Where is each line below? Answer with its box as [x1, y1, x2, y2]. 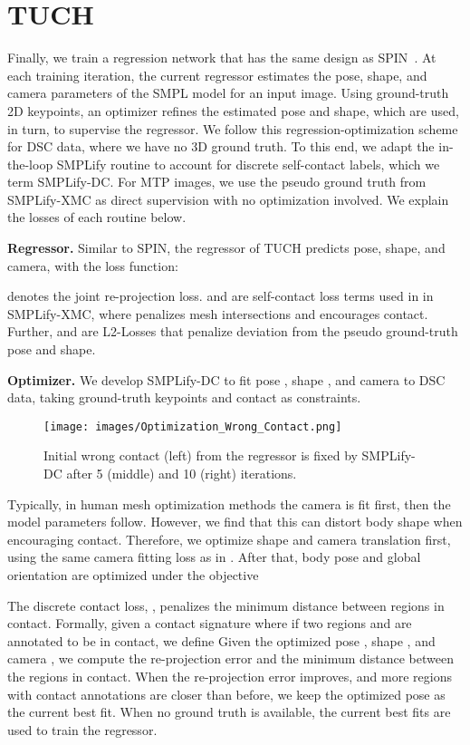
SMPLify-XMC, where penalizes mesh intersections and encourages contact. [7, 304, 428, 323]
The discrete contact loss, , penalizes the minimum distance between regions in [7, 595, 445, 614]
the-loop [7, 154, 53, 173]
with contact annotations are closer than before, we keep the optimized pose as [7, 684, 446, 703]
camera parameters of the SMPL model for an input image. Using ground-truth [7, 83, 449, 102]
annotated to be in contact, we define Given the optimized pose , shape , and [7, 631, 436, 650]
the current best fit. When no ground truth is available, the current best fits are [7, 702, 451, 721]
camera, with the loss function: [7, 256, 178, 275]
